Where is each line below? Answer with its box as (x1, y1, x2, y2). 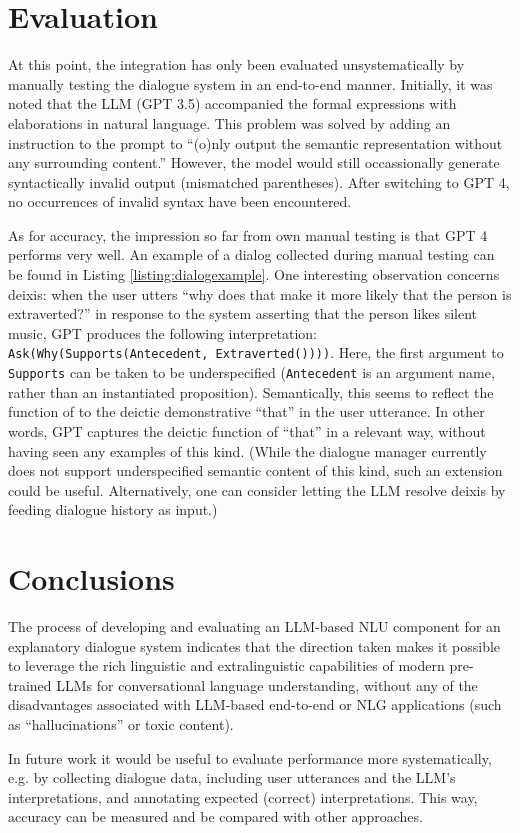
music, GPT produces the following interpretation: (8, 322, 317, 343)
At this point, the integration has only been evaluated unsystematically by (8, 54, 465, 75)
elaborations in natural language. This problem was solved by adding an (8, 112, 451, 133)
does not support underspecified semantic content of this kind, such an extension (8, 460, 503, 481)
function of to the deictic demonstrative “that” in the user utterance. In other (8, 401, 485, 422)
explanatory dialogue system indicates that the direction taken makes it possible (8, 635, 501, 656)
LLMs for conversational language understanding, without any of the (56, 674, 478, 695)
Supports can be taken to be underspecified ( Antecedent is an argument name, (8, 362, 495, 383)
